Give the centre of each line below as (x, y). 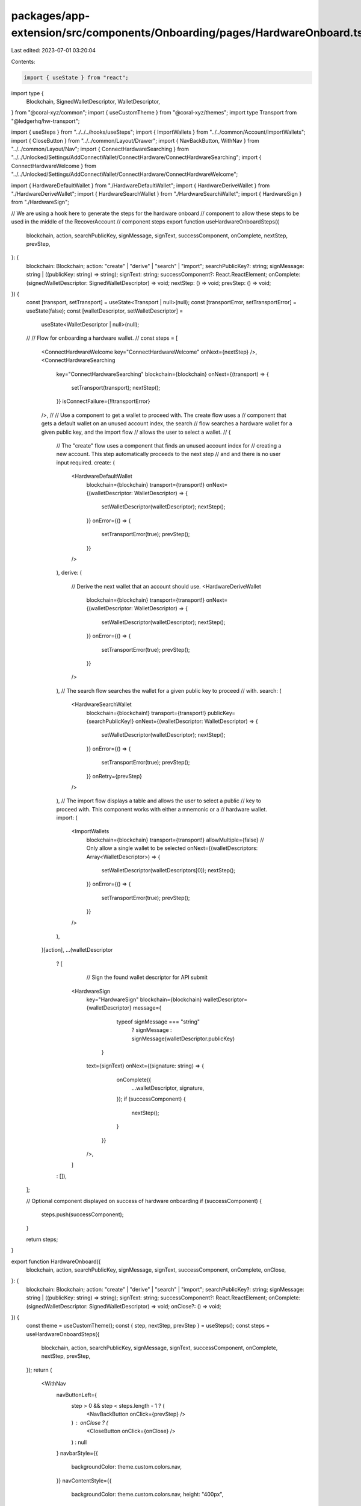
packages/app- (51, 16)
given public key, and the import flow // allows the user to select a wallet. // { (136, 432)
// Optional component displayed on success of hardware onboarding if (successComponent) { (144, 1201)
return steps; (42, 1239)
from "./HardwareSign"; (40, 202)
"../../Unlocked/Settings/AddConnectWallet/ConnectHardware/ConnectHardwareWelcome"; (125, 174)
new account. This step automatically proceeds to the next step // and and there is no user (168, 454)
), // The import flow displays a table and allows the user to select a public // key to (159, 801)
